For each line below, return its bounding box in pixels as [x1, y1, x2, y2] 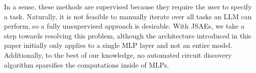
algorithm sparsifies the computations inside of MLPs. [4, 59, 169, 70]
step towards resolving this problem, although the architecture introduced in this [4, 30, 252, 40]
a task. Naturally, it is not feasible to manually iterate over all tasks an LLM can [4, 11, 252, 21]
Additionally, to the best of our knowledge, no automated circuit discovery [4, 49, 232, 60]
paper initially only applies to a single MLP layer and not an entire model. [4, 40, 233, 50]
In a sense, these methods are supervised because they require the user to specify [4, 1, 252, 11]
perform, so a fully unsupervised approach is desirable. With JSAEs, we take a [4, 21, 245, 31]
